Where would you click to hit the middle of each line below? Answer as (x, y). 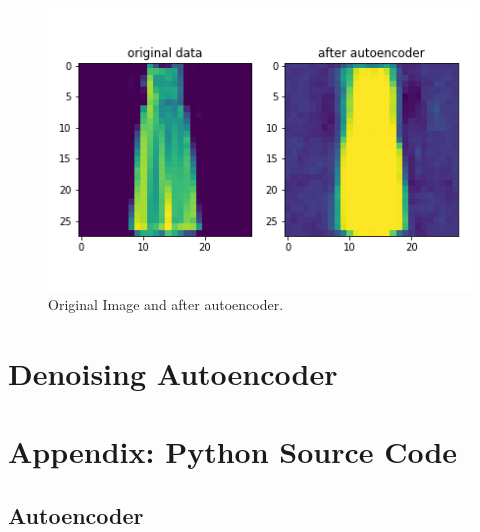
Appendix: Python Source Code (233, 451)
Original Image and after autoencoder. (166, 304)
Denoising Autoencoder (173, 373)
